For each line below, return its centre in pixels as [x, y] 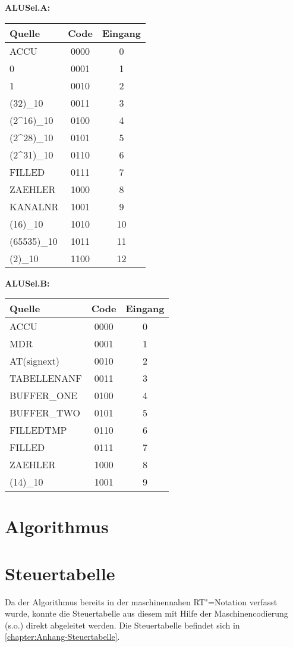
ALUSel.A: [28, 7]
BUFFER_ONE [44, 396]
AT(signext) [35, 361]
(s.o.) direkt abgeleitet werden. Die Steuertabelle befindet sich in [122, 625]
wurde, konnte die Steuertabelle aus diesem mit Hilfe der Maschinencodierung [146, 613]
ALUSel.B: [27, 283]
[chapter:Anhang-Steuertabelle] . [62, 637]
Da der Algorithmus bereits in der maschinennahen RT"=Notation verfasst [141, 601]
